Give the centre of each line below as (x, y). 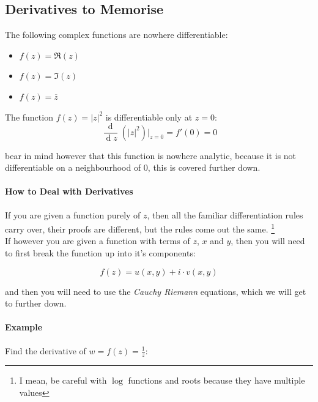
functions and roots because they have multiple (216, 380)
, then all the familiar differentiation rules (225, 214)
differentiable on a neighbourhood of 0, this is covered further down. (133, 167)
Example (24, 327)
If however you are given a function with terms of (98, 241)
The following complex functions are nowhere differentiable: (116, 35)
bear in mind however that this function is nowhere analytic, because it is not (151, 155)
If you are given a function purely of (73, 214)
